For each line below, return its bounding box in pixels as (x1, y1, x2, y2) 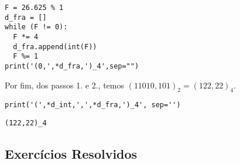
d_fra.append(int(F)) (13, 42, 97, 51)
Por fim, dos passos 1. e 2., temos (5, 78, 124, 91)
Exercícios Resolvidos (5, 145, 138, 163)
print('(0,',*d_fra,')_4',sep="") (5, 61, 139, 70)
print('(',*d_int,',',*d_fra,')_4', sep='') (5, 101, 181, 110)
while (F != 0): (5, 23, 68, 32)
